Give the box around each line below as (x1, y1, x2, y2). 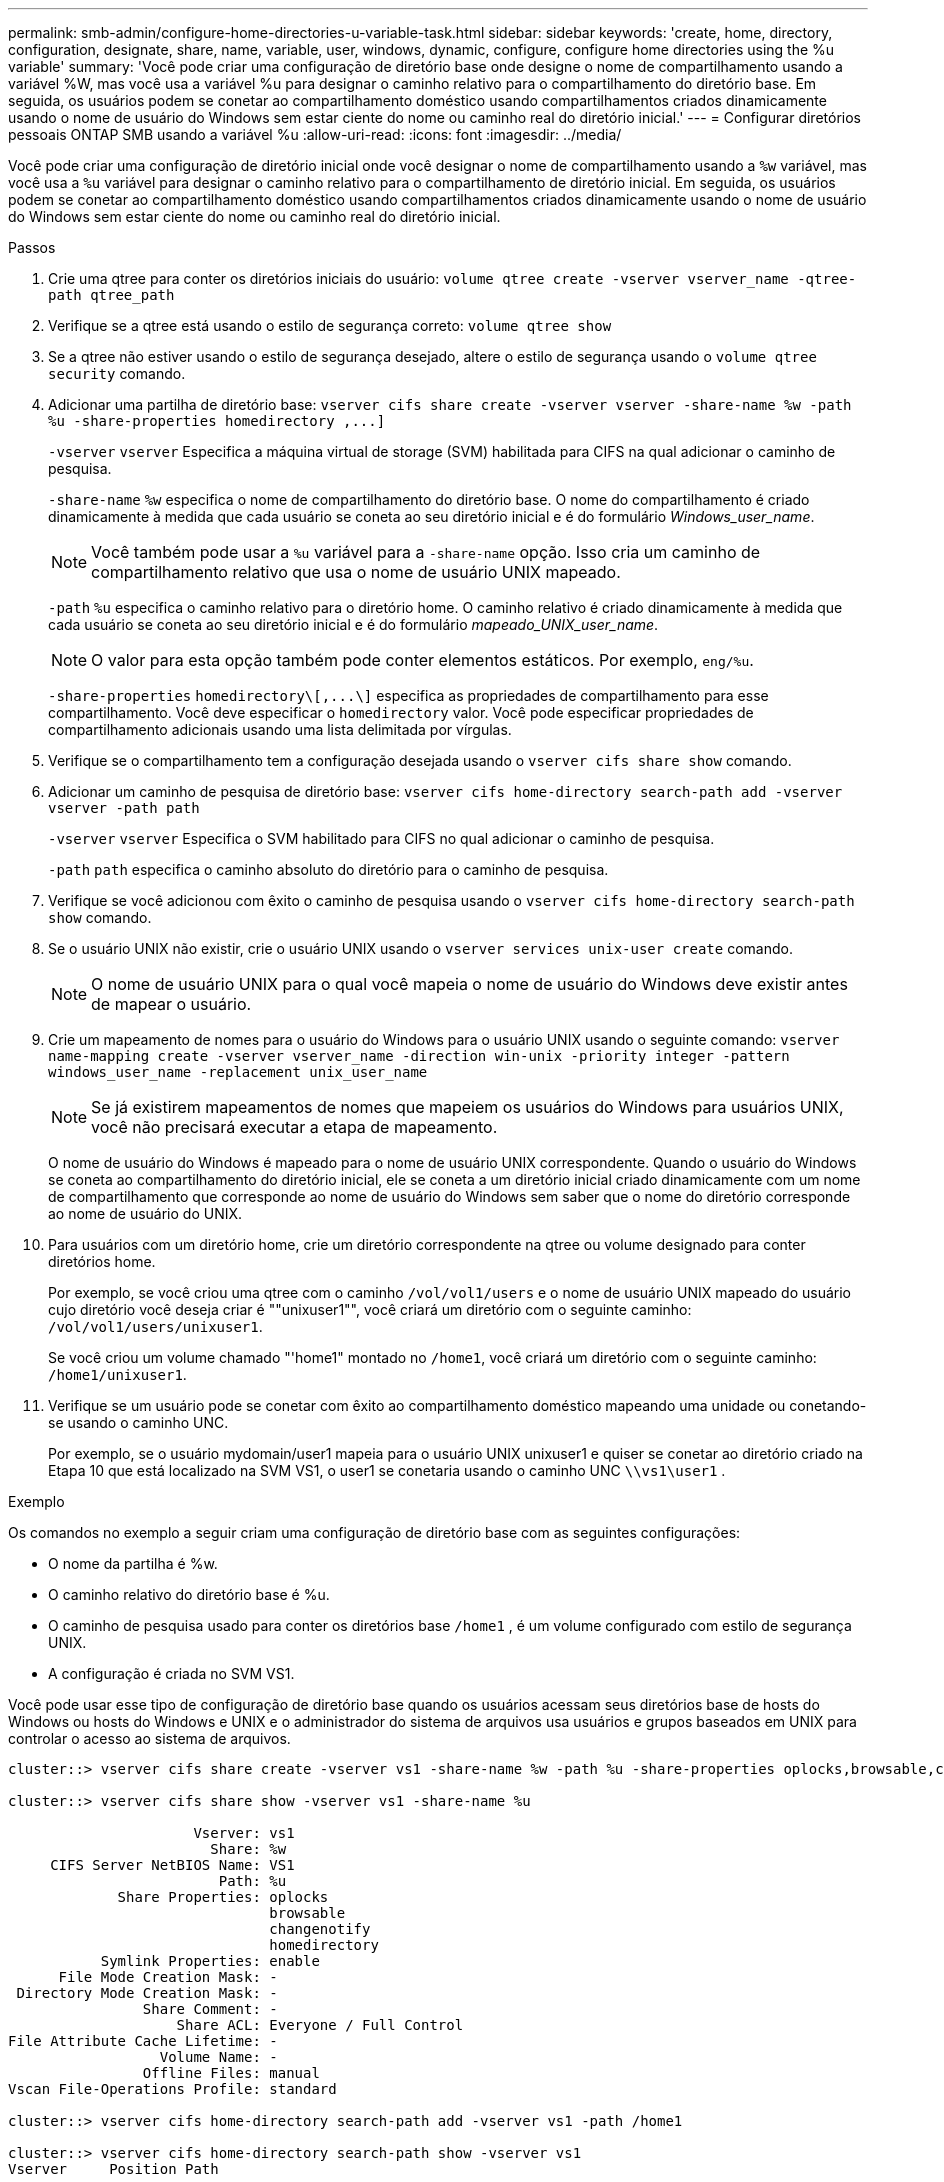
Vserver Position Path (8, 2161, 219, 2177)
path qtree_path (48, 287, 175, 303)
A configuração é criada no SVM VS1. (48, 1665, 295, 1682)
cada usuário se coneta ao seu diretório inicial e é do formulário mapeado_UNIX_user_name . (48, 616, 659, 633)
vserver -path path (48, 800, 200, 816)
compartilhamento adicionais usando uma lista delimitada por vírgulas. (48, 721, 512, 738)
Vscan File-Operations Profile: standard (8, 2081, 337, 2097)
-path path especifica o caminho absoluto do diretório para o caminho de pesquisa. (48, 861, 609, 878)
